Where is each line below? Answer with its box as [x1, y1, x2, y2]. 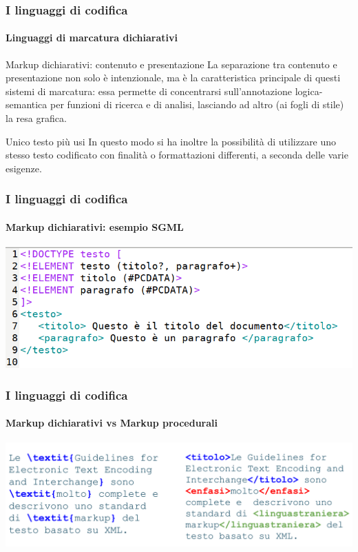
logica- [295, 83, 323, 98]
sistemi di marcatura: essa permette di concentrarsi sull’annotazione [6, 83, 292, 98]
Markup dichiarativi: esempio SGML [6, 219, 184, 234]
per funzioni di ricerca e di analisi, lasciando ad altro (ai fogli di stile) [50, 97, 344, 112]
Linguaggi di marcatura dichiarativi [6, 30, 178, 45]
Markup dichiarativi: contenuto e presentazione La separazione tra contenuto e [6, 57, 337, 71]
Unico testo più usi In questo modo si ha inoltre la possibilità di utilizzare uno [6, 134, 337, 148]
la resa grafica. [6, 111, 67, 125]
